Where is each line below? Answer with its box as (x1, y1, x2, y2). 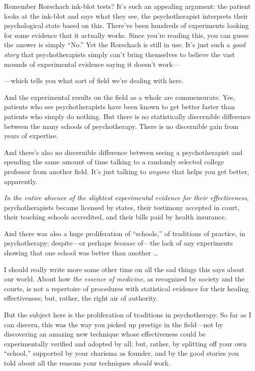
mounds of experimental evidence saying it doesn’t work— (4, 59, 180, 69)
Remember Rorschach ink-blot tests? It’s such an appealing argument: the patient (4, 1, 251, 11)
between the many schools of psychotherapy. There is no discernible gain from (4, 121, 239, 131)
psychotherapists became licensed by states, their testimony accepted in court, (4, 202, 240, 212)
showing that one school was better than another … (4, 247, 158, 258)
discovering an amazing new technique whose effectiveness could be (4, 329, 206, 339)
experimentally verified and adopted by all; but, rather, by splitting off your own (4, 338, 247, 348)
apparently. (4, 176, 38, 186)
